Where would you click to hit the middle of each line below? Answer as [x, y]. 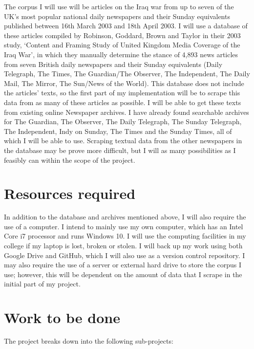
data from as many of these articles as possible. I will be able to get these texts [123, 102]
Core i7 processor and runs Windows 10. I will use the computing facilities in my [125, 236]
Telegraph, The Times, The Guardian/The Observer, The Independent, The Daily [127, 74]
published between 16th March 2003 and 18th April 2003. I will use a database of [126, 26]
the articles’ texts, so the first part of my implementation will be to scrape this [122, 93]
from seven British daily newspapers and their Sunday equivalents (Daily [113, 64]
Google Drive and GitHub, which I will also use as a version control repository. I [125, 255]
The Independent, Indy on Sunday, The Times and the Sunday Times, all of [118, 131]
